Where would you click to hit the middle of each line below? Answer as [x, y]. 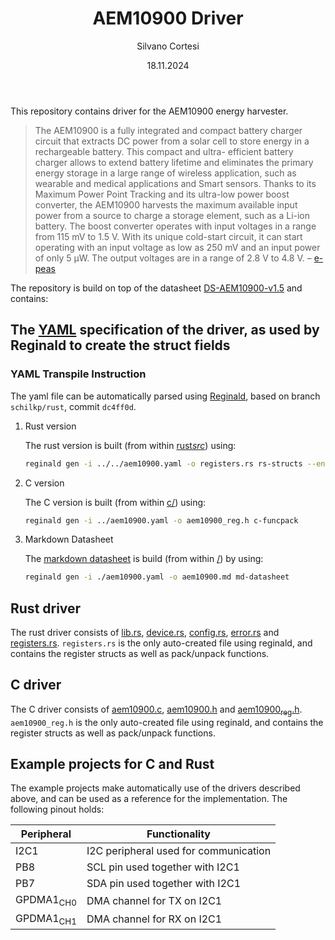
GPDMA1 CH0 [46, 901]
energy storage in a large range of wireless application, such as [165, 173]
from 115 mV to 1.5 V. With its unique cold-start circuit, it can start [168, 236]
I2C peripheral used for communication [179, 851]
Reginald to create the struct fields [120, 345]
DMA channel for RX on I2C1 [154, 919]
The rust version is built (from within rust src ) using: [130, 445]
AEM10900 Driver [168, 18]
